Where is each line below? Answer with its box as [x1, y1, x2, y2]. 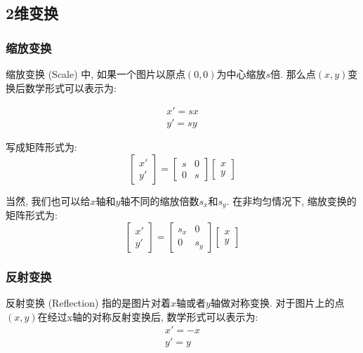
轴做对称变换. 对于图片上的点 [210, 295, 345, 310]
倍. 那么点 [270, 67, 316, 81]
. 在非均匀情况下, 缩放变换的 [226, 193, 357, 208]
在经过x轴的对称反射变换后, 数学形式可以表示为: [37, 309, 258, 324]
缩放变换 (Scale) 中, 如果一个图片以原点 [6, 67, 185, 81]
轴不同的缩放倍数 [120, 193, 199, 208]
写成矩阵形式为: [6, 140, 77, 154]
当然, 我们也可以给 [6, 193, 91, 208]
